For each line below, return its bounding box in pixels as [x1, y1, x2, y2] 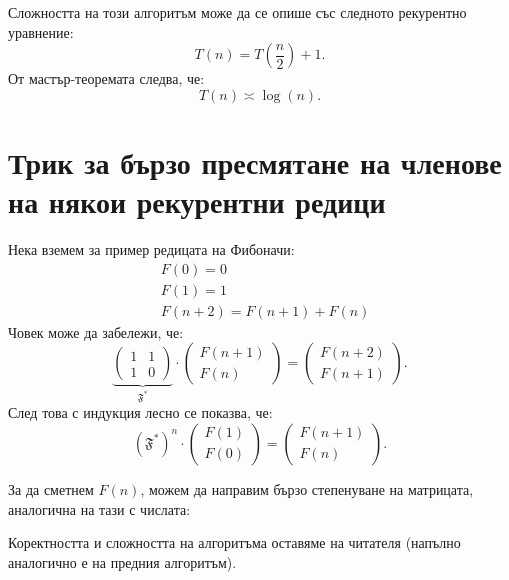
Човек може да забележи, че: [8, 321, 184, 342]
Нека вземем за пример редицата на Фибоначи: [8, 239, 295, 260]
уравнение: [8, 21, 74, 42]
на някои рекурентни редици [8, 181, 386, 222]
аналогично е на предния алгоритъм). [8, 551, 237, 572]
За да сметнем [8, 478, 94, 499]
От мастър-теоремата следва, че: [8, 68, 205, 89]
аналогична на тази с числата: [8, 498, 191, 519]
